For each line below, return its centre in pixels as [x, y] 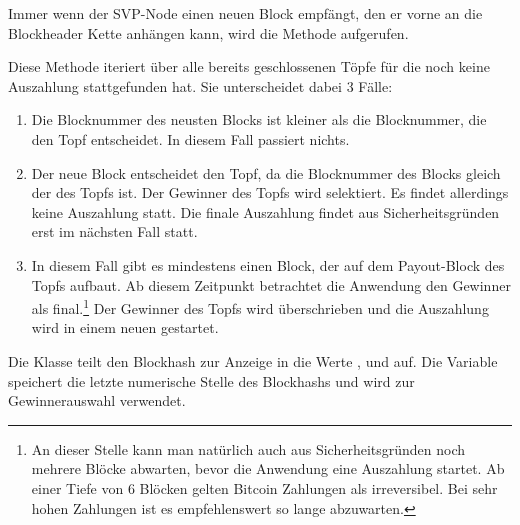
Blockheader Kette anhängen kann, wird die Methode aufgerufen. [208, 32]
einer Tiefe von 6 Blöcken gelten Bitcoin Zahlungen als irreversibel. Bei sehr [264, 487]
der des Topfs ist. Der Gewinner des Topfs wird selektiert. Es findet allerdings [270, 192]
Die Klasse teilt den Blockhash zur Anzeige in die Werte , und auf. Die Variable [253, 360]
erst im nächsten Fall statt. [114, 231]
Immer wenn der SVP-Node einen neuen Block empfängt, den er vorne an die [245, 13]
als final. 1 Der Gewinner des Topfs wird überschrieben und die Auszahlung [260, 306]
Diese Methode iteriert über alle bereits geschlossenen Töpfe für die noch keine [249, 66]
